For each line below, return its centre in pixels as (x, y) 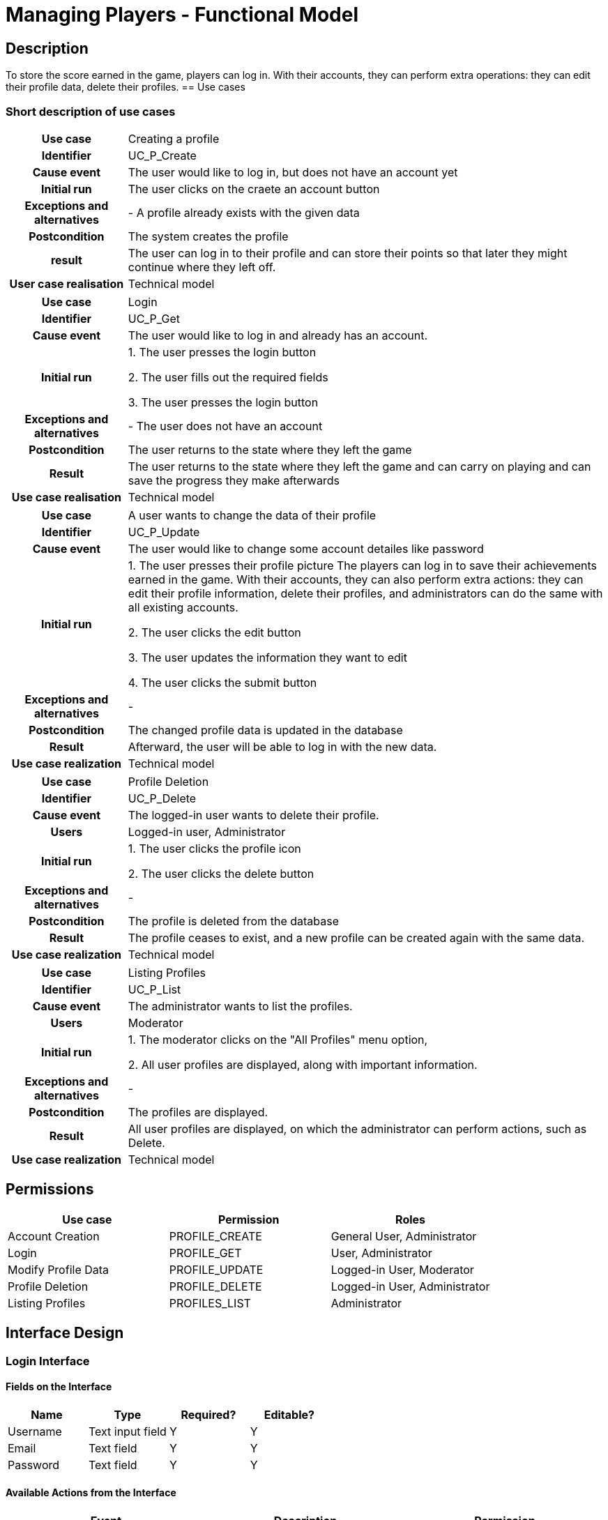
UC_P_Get (154, 318)
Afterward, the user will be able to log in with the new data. (282, 746)
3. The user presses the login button (223, 402)
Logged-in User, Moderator (402, 1269)
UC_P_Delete (162, 798)
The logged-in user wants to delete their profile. (253, 815)
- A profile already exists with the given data (244, 212)
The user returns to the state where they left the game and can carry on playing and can (359, 466)
